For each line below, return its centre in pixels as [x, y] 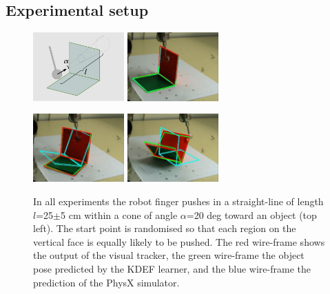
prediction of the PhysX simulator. [106, 282]
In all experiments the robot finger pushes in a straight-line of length [178, 201]
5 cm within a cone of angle [119, 214]
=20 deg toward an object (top [251, 214]
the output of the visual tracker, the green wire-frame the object [169, 255]
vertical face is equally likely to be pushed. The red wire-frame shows [179, 241]
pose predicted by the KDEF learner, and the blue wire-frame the [172, 269]
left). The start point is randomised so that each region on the [165, 228]
